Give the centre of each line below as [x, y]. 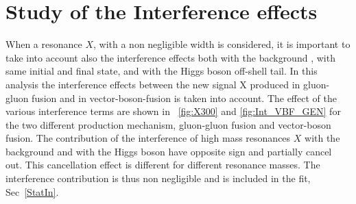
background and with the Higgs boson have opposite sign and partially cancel [169, 151]
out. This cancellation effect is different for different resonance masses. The [163, 165]
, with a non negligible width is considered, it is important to [222, 44]
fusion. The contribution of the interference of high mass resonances [148, 138]
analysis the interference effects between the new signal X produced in [153, 84]
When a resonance [44, 44]
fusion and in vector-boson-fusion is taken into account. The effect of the [184, 98]
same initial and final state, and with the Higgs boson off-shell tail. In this [162, 71]
